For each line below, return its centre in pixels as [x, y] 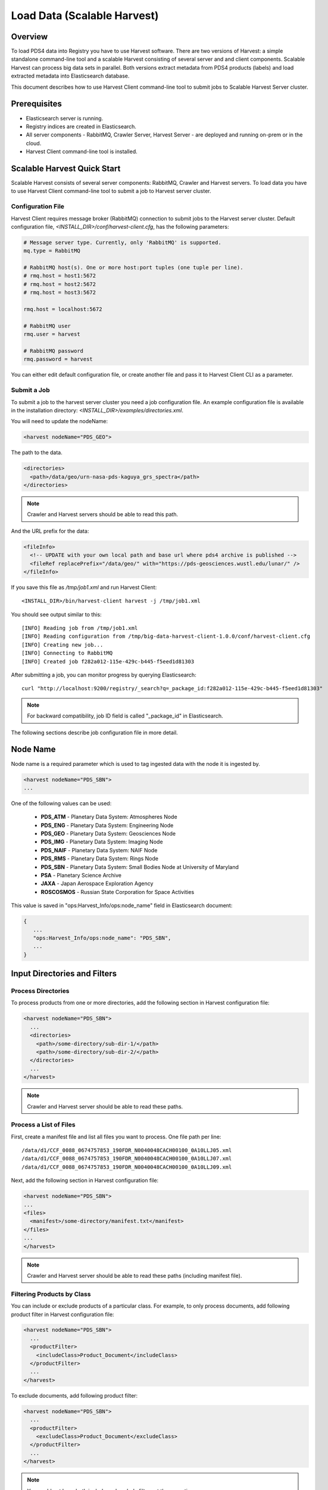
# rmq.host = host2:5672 [60, 284]
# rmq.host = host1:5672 [60, 276]
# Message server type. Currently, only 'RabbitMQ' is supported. [122, 242]
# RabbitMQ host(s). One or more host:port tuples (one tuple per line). [133, 268]
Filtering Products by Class [51, 1294]
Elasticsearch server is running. [65, 118]
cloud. [34, 143]
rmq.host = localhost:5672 [63, 309]
